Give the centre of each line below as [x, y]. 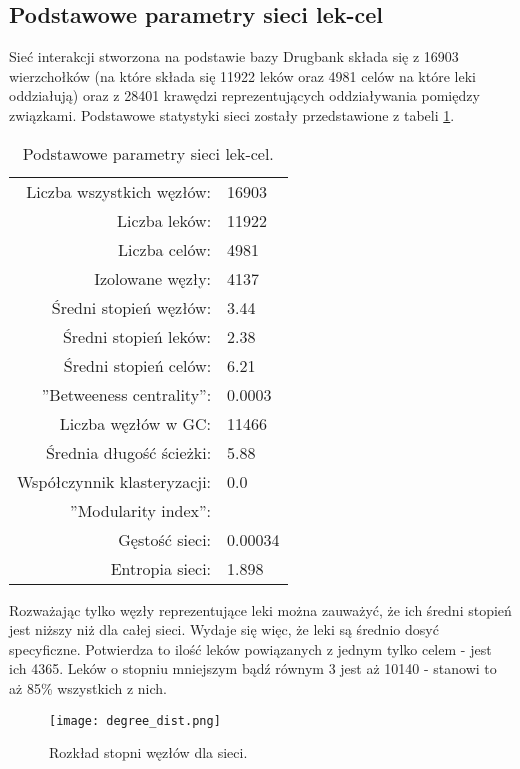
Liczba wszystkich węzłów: [119, 191]
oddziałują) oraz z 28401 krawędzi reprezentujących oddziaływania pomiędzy [244, 95]
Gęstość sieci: [165, 539]
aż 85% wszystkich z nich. [88, 687]
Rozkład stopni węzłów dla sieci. [148, 752]
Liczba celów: [164, 249]
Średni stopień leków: [137, 336]
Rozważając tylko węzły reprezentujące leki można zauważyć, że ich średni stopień [260, 609]
